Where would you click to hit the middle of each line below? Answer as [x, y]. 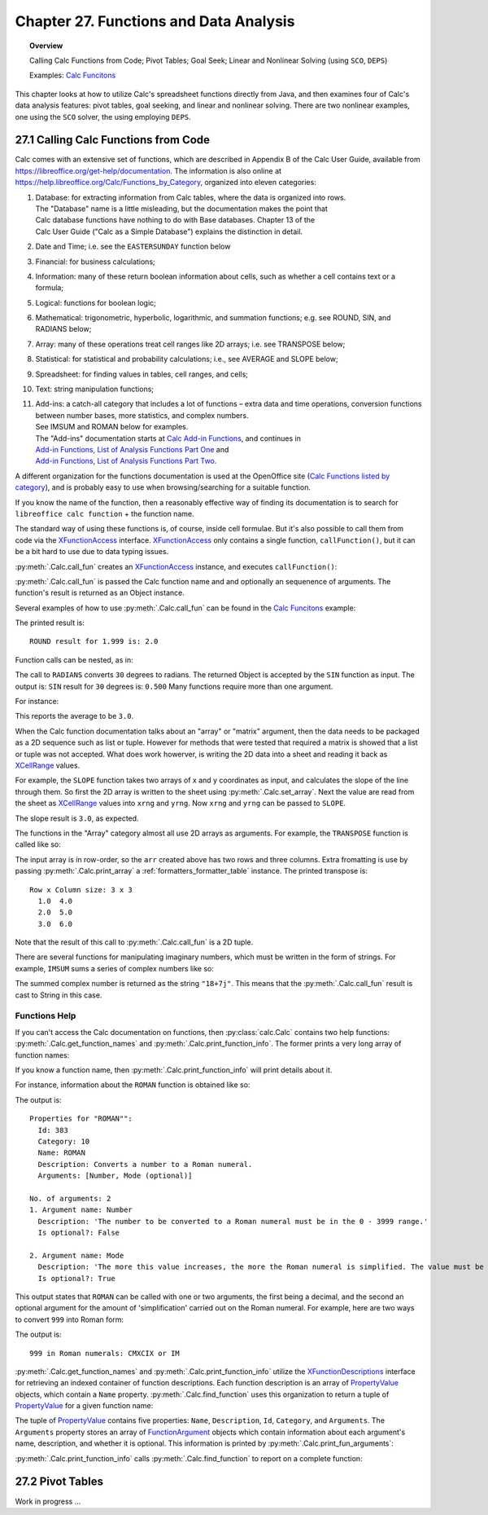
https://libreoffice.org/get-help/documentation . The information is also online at [148, 170]
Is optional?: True [76, 1278]
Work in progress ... [48, 1501]
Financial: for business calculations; [95, 262]
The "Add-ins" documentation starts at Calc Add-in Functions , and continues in [168, 438]
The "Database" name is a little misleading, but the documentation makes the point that [182, 209]
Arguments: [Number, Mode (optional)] [115, 1176]
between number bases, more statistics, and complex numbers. [142, 415]
